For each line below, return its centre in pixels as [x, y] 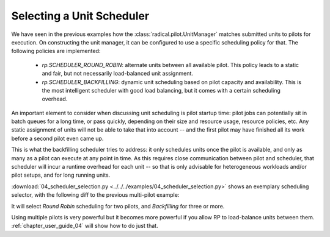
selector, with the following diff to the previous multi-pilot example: [95, 195]
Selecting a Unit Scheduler [80, 16]
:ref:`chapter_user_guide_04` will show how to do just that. [85, 226]
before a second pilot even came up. [57, 138]
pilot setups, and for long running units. [61, 175]
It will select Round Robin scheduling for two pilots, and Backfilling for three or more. [118, 206]
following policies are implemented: [56, 51]
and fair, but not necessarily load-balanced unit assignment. [118, 74]
